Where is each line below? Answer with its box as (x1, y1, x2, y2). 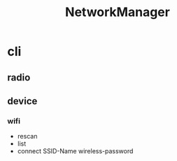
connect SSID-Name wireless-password (17, 147, 134, 155)
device (7, 95, 38, 107)
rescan (17, 132, 38, 141)
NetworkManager (65, 4, 170, 20)
